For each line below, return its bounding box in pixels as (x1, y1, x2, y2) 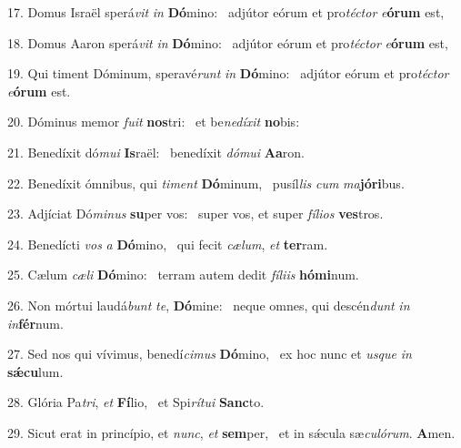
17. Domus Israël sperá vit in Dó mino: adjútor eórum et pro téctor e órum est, (7, 3, 445, 21)
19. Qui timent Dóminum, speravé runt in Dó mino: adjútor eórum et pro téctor (7, 64, 449, 83)
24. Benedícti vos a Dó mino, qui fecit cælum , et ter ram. (7, 234, 328, 253)
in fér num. (7, 313, 64, 332)
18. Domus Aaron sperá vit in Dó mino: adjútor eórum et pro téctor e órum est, (7, 33, 448, 52)
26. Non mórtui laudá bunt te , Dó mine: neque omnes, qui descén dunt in (7, 295, 410, 314)
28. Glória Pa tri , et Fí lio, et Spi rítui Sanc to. (7, 392, 265, 412)
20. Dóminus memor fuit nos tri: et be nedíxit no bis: (7, 112, 300, 131)
